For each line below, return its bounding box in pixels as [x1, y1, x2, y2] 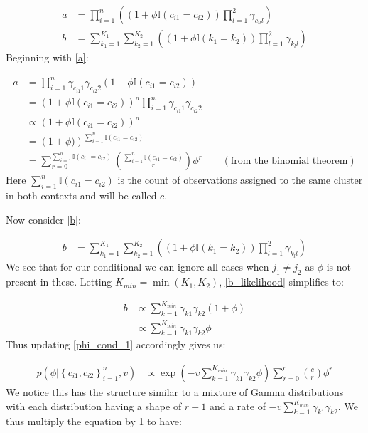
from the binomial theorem [230, 156, 348, 167]
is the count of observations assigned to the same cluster [117, 172, 363, 187]
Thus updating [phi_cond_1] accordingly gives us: [6, 337, 226, 352]
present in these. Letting [6, 274, 112, 289]
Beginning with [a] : [6, 50, 89, 65]
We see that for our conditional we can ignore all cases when [6, 259, 269, 274]
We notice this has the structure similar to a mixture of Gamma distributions [6, 385, 344, 399]
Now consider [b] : [6, 212, 81, 226]
